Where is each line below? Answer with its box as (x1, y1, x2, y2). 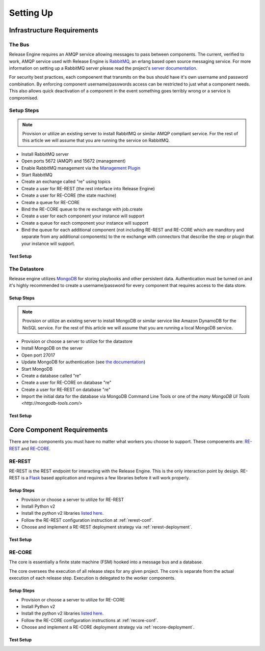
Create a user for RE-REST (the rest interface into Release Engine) (21, 185, 155, 191)
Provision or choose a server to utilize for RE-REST (21, 497, 124, 503)
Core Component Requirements (9, 426, 108, 434)
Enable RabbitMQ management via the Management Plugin (21, 165, 141, 171)
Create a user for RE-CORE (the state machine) (21, 192, 117, 199)
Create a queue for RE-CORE (21, 199, 80, 205)
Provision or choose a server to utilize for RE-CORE (21, 596, 125, 602)
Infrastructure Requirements (9, 26, 99, 34)
